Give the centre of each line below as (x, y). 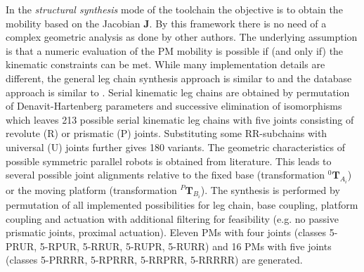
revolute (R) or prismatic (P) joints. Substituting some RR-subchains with (167, 133)
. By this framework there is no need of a (238, 23)
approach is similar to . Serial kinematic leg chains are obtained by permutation (178, 92)
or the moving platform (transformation (91, 189)
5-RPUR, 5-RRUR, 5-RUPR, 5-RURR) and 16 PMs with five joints (186, 246)
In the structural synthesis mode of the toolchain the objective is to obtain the (174, 9)
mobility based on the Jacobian (73, 23)
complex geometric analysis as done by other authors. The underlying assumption (182, 37)
